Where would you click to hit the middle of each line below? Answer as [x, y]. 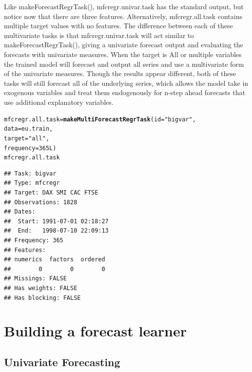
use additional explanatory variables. [59, 102]
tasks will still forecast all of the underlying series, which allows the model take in [126, 83]
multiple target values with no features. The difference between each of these [118, 26]
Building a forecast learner [95, 331]
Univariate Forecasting [62, 362]
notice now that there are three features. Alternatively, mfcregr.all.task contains [123, 16]
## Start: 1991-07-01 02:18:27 [56, 221]
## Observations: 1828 [41, 202]
